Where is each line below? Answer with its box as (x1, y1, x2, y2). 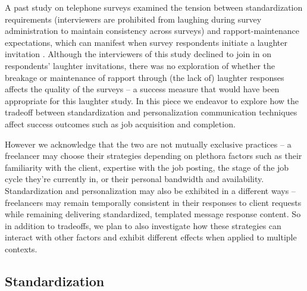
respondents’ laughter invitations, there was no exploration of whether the (5, 59, 275, 71)
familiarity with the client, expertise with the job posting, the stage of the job (5, 161, 289, 173)
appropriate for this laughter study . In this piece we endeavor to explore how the (5, 94, 299, 107)
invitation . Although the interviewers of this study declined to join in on (5, 48, 271, 60)
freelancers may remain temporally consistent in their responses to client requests (5, 196, 302, 208)
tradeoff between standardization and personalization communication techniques (5, 106, 297, 118)
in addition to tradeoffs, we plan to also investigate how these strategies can (5, 219, 281, 231)
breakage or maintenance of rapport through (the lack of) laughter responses (5, 71, 284, 83)
